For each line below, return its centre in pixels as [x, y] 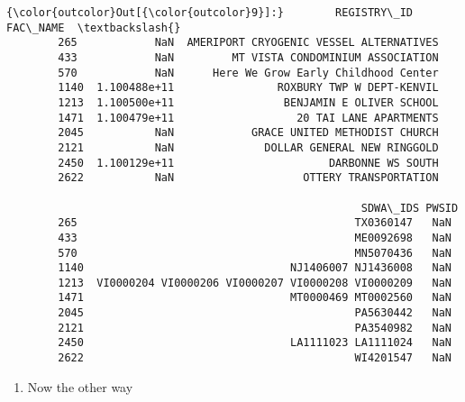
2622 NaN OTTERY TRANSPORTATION [248, 178]
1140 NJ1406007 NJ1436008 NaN [255, 268]
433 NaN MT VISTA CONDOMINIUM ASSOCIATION [248, 57]
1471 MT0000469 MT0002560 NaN [255, 298]
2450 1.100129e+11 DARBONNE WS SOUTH [248, 163]
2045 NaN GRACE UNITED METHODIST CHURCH [248, 133]
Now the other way [80, 386]
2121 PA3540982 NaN [255, 328]
